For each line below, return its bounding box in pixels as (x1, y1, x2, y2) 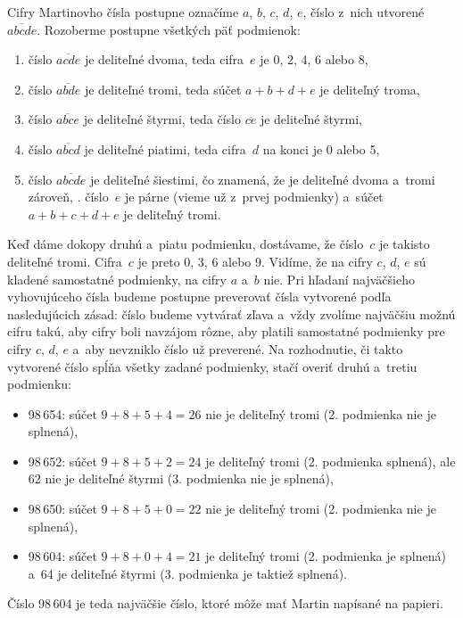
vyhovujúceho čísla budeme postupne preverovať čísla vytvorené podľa (7, 287, 392, 306)
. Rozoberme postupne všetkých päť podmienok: (37, 20, 301, 38)
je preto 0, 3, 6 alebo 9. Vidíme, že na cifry (137, 251, 373, 270)
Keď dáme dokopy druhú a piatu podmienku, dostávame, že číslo (7, 235, 364, 253)
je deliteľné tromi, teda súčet (84, 79, 242, 98)
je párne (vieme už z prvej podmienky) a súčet (124, 187, 384, 206)
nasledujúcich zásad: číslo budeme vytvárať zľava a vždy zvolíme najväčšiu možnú (7, 304, 456, 323)
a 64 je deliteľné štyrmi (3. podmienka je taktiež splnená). (28, 564, 347, 582)
